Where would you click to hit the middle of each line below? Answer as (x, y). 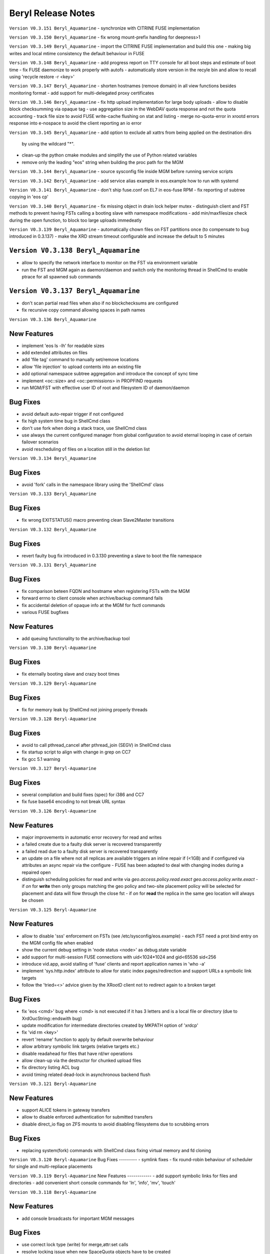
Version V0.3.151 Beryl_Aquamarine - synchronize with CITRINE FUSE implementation (104, 28)
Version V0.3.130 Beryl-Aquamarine (53, 648)
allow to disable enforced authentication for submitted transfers (87, 1117)
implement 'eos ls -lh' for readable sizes (63, 346)
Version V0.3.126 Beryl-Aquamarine (53, 811)
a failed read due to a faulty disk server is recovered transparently (90, 851)
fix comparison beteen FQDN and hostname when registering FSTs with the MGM (106, 591)
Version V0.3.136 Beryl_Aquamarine (53, 319)
